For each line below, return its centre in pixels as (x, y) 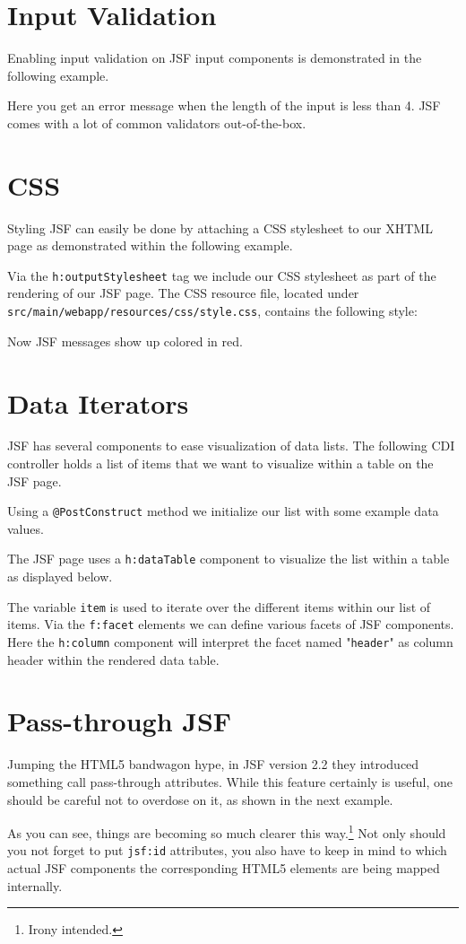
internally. (35, 885)
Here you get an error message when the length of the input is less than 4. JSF (224, 105)
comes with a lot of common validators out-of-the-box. (157, 122)
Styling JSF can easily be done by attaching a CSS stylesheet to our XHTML (220, 227)
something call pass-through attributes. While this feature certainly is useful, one (230, 782)
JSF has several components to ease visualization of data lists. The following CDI (231, 446)
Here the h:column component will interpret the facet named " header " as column (230, 642)
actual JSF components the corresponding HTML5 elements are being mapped (224, 868)
